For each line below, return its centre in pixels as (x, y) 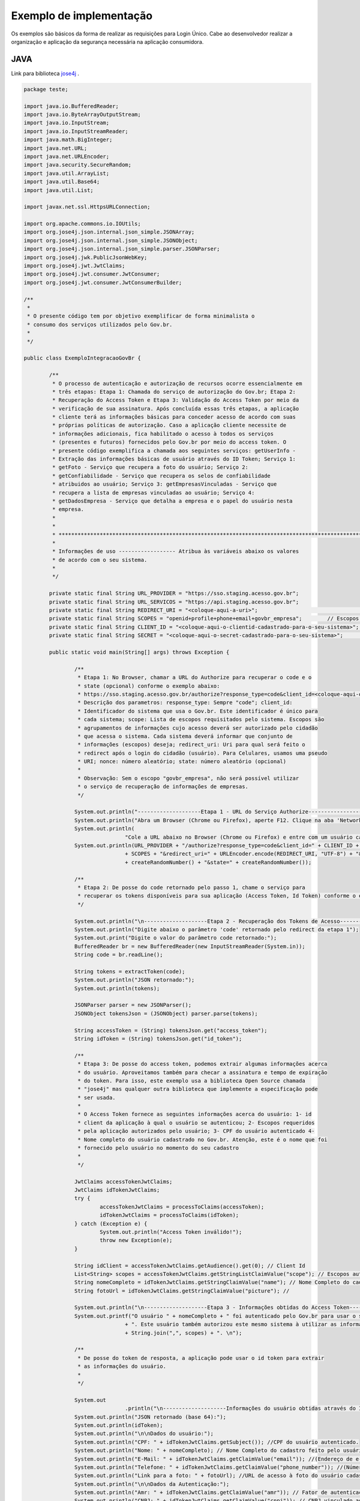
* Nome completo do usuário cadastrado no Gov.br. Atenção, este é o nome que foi (202, 1140)
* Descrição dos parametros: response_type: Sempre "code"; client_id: (185, 703)
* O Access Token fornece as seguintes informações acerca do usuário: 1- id (194, 1114)
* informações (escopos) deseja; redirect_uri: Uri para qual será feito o (191, 745)
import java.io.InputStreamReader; (76, 131)
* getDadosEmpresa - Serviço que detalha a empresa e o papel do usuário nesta (172, 501)
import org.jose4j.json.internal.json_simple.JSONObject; (111, 240)
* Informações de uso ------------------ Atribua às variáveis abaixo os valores (175, 551)
